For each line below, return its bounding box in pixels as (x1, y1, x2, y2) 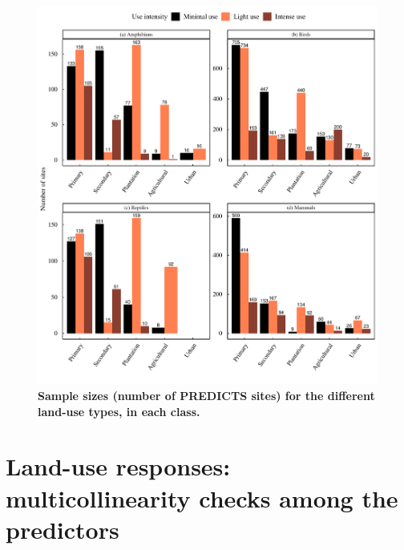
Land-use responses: (6, 450, 231, 483)
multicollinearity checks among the (6, 481, 398, 514)
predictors (6, 512, 119, 545)
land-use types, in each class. (38, 402, 200, 419)
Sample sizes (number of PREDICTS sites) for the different (38, 387, 375, 403)
